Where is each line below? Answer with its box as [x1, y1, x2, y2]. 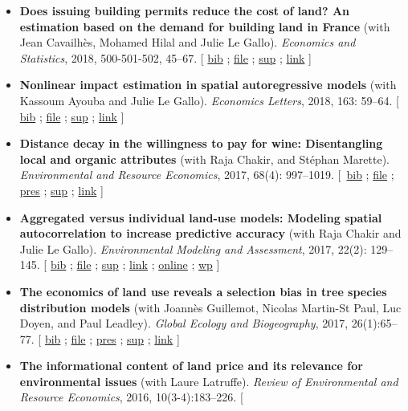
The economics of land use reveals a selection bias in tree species [19, 283, 387, 299]
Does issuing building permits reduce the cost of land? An [19, 2, 350, 18]
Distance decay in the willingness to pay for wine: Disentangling [19, 135, 383, 152]
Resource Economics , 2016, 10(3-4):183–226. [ [19, 389, 243, 405]
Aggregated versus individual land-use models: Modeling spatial [19, 209, 382, 226]
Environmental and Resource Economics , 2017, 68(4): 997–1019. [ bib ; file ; [19, 166, 394, 183]
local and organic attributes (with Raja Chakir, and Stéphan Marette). [19, 150, 390, 167]
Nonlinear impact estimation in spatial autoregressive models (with [19, 76, 397, 93]
